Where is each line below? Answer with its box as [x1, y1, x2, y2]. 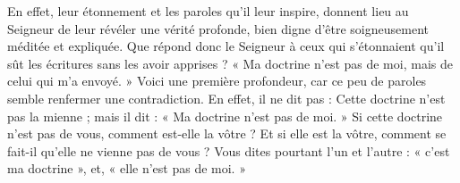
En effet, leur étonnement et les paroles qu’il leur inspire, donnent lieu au [7, 2, 409, 20]
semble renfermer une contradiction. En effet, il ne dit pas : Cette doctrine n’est [7, 88, 446, 107]
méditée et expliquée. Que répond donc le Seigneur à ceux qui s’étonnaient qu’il [7, 37, 445, 55]
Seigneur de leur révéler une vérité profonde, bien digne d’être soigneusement [7, 19, 429, 37]
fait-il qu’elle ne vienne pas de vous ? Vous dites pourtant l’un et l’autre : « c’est [7, 141, 450, 160]
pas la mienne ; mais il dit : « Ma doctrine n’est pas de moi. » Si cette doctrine [7, 106, 443, 125]
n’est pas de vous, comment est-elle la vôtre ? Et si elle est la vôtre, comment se [7, 124, 447, 143]
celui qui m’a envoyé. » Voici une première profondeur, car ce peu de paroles [7, 71, 427, 90]
